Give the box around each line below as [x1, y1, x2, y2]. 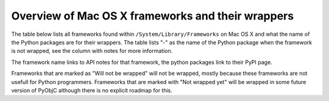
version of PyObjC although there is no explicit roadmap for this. [11, 86, 173, 94]
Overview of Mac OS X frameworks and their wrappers [11, 9, 294, 23]
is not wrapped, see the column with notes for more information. [11, 47, 173, 55]
